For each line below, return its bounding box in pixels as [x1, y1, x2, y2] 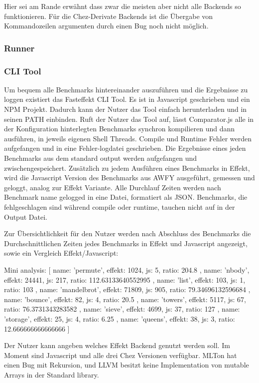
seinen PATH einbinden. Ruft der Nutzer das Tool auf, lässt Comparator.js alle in [4, 113, 254, 124]
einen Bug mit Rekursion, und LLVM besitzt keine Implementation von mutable [4, 360, 249, 370]
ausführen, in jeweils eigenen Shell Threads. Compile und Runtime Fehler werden [4, 133, 252, 143]
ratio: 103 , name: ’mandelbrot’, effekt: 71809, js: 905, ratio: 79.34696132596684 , [4, 284, 251, 295]
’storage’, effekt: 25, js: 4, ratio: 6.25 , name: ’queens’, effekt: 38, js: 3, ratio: [4, 313, 235, 324]
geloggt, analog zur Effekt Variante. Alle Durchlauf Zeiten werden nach [4, 182, 221, 192]
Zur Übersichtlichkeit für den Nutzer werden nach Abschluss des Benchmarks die [4, 228, 251, 239]
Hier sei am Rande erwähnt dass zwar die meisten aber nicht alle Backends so [4, 1, 241, 11]
